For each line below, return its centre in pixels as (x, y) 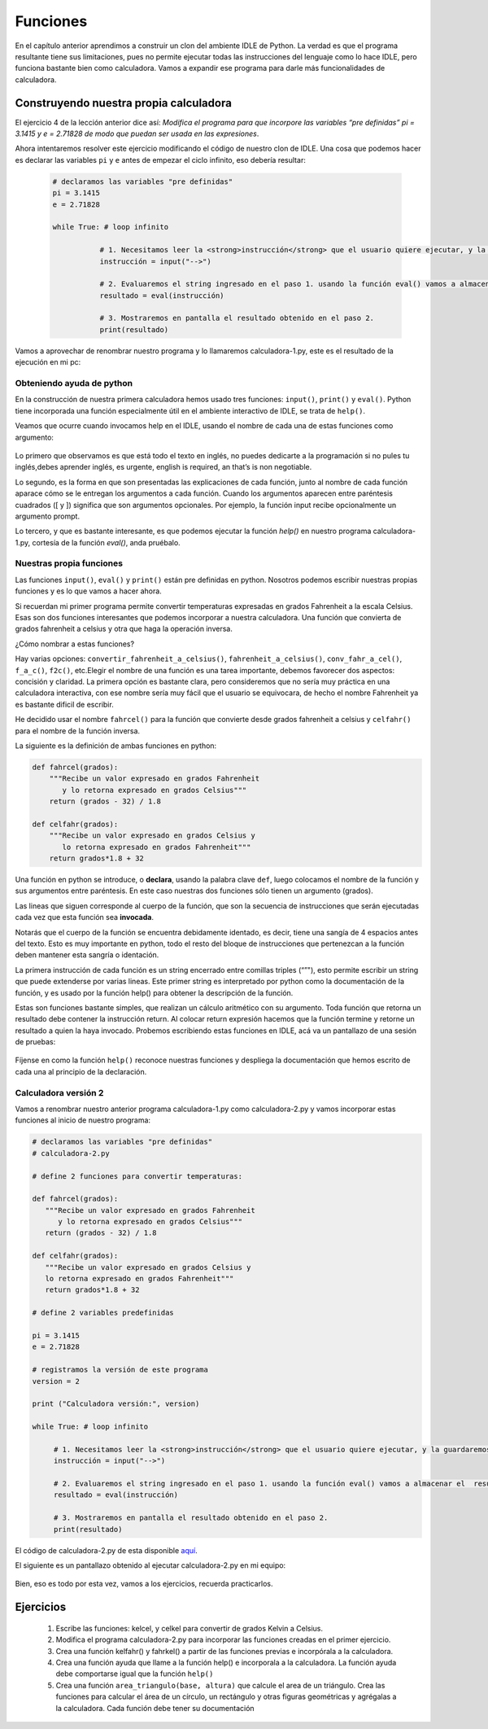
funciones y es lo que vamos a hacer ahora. (88, 591)
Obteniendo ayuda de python (74, 383)
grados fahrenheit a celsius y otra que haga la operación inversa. (124, 629)
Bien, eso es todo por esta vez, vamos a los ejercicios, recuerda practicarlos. (144, 1584)
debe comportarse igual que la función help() (135, 1674)
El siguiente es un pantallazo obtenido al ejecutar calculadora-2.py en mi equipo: (150, 1565)
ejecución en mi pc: (48, 362)
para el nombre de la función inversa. (78, 731)
